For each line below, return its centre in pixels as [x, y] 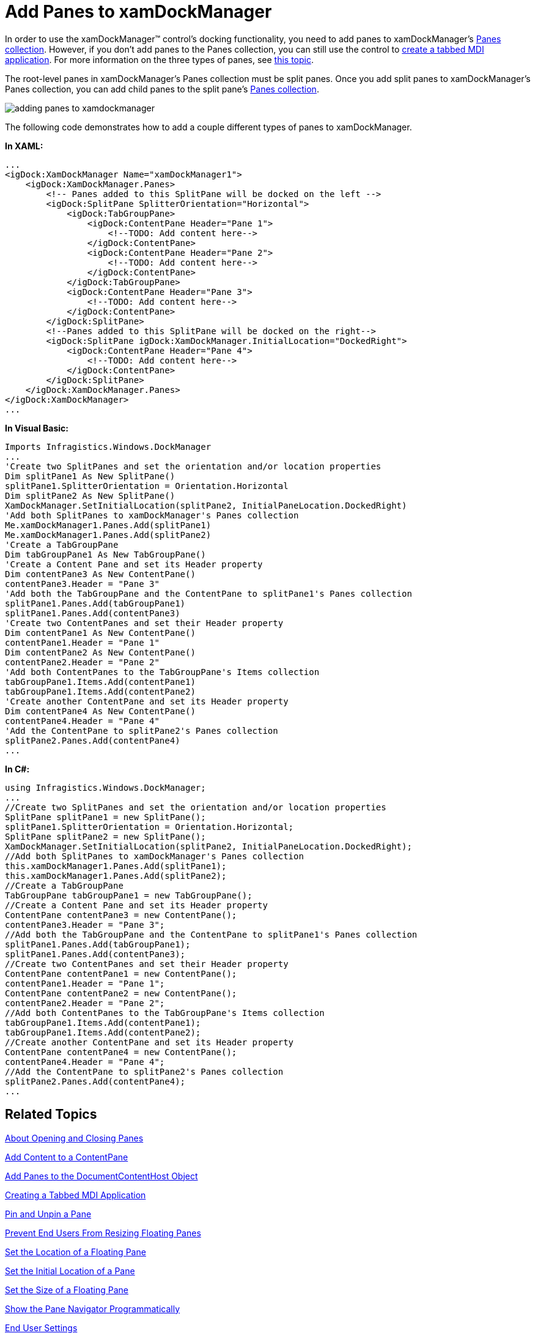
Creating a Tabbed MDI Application [76, 1195]
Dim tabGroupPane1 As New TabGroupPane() [105, 554]
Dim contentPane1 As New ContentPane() [100, 633]
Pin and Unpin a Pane [48, 1214]
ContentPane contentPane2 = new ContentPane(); [121, 993]
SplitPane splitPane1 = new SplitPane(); [105, 817]
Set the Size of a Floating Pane [67, 1290]
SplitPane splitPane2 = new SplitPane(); [105, 836]
